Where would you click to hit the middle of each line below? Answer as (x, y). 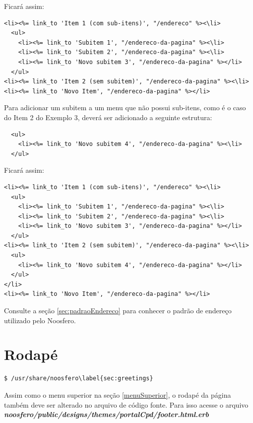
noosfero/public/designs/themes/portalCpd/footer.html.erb (107, 414)
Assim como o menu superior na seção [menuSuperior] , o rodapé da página (118, 394)
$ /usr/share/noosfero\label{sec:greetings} (79, 379)
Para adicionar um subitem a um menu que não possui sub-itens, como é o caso (125, 107)
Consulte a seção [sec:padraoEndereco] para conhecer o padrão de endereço (118, 311)
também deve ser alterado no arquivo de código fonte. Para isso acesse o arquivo (126, 404)
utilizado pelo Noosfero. (40, 320)
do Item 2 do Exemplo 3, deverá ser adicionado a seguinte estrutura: (108, 117)
